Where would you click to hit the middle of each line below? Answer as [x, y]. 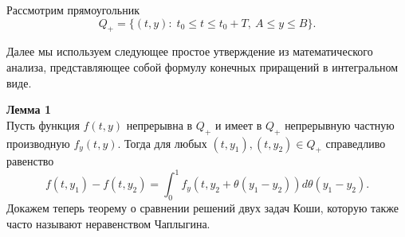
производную [38, 143]
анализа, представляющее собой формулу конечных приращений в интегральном [202, 66]
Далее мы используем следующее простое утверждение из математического [190, 51]
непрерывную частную [340, 124]
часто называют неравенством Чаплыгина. [108, 223]
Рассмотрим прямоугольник [73, 10]
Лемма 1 [29, 109]
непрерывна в [159, 124]
